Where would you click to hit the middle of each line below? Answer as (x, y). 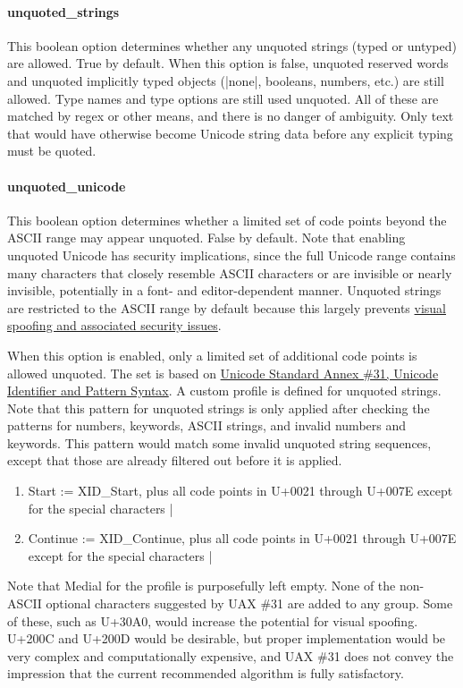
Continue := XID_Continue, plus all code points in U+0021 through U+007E (242, 538)
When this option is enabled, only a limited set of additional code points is (212, 355)
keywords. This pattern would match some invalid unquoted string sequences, (219, 442)
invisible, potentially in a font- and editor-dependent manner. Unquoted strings (224, 290)
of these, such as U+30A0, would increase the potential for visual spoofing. (213, 620)
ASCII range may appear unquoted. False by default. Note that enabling (206, 238)
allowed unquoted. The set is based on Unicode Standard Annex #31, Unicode (223, 373)
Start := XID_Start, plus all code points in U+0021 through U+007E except (240, 491)
